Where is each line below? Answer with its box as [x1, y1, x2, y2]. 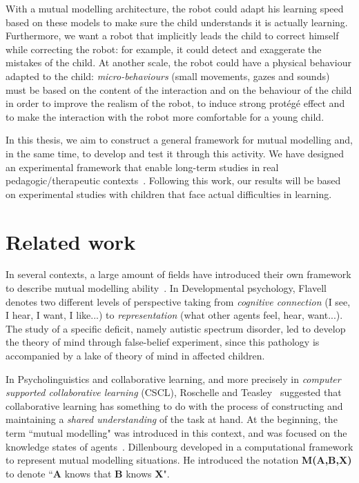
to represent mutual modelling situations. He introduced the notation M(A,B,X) [6, 453, 352, 467]
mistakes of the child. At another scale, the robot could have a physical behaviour [6, 55, 351, 70]
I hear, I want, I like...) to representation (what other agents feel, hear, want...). [6, 308, 343, 322]
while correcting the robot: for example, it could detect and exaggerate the [6, 41, 322, 56]
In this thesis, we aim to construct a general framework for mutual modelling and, [6, 132, 353, 147]
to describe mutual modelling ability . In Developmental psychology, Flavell [6, 281, 327, 295]
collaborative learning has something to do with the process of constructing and [6, 398, 343, 413]
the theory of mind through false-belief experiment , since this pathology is [6, 335, 320, 349]
